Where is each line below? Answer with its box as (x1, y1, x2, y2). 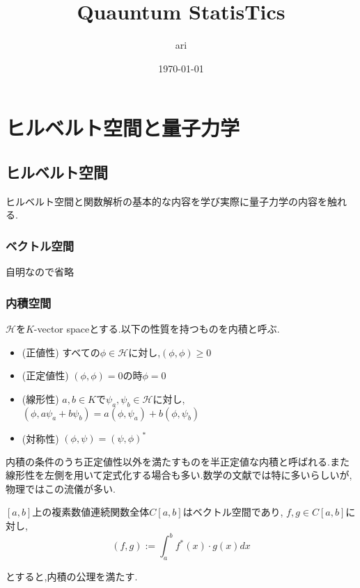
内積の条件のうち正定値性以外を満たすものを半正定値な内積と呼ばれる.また (6, 454, 350, 468)
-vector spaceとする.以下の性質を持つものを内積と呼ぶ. (33, 321, 280, 335)
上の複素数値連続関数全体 (32, 504, 150, 519)
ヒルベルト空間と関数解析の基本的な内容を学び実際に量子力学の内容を (6, 193, 327, 208)
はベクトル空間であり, (182, 504, 283, 519)
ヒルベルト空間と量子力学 (6, 113, 240, 142)
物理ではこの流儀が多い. (6, 481, 116, 495)
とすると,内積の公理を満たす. (6, 569, 138, 583)
